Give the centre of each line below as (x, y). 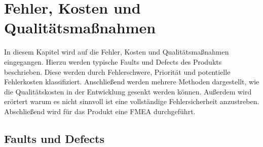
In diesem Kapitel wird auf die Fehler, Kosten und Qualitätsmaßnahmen (117, 52)
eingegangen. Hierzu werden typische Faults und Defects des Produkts (113, 61)
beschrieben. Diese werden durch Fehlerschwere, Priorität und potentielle (117, 71)
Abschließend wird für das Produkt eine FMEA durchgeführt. (100, 111)
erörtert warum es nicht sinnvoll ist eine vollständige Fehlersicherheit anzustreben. (132, 101)
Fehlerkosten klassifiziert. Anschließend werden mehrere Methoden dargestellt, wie (132, 82)
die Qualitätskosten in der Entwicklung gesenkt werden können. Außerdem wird (128, 91)
